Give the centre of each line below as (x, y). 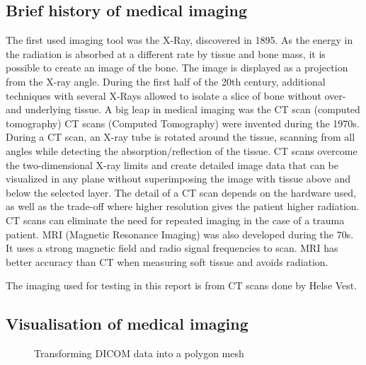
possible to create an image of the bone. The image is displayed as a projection (177, 68)
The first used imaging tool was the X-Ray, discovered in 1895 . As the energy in (179, 40)
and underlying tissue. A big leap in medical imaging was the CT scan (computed (183, 109)
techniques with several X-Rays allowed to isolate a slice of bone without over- (176, 95)
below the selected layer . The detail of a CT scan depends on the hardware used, (181, 192)
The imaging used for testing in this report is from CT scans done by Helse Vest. (182, 285)
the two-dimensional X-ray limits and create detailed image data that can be (172, 164)
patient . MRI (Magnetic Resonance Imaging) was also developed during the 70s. (180, 234)
